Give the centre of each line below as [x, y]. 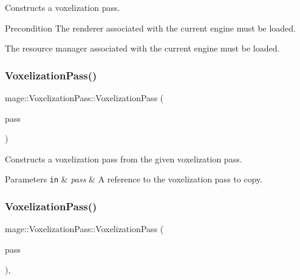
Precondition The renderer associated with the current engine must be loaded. [151, 28]
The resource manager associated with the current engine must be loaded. [142, 48]
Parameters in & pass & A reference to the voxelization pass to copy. [134, 179]
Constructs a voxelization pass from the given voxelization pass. [124, 158]
